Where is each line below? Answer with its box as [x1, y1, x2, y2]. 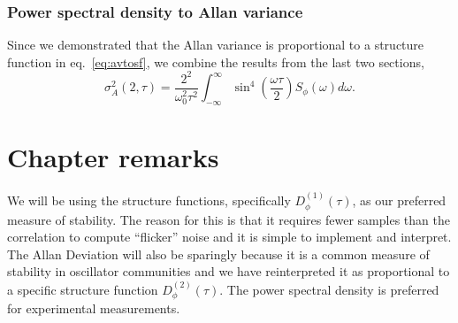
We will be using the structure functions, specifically [7, 191, 291, 210]
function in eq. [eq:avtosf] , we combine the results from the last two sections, [7, 52, 424, 71]
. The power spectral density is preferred [219, 280, 439, 298]
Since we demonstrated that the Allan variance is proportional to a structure [7, 35, 424, 54]
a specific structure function [7, 280, 158, 298]
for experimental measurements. [7, 299, 180, 318]
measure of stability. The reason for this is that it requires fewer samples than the [7, 210, 450, 228]
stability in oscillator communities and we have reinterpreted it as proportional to [7, 262, 450, 281]
